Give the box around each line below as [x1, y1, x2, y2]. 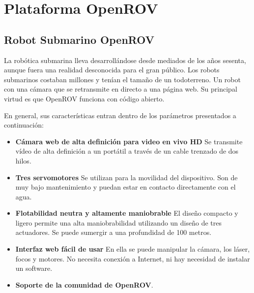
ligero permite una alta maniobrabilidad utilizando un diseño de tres [15, 217, 222, 228]
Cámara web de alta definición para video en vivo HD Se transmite [15, 136, 243, 146]
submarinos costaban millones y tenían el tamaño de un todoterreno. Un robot [4, 74, 241, 84]
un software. [15, 263, 53, 273]
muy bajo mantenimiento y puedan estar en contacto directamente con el [15, 182, 236, 192]
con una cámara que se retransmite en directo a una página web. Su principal [4, 84, 237, 94]
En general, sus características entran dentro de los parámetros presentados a [4, 110, 236, 120]
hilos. [15, 155, 31, 165]
